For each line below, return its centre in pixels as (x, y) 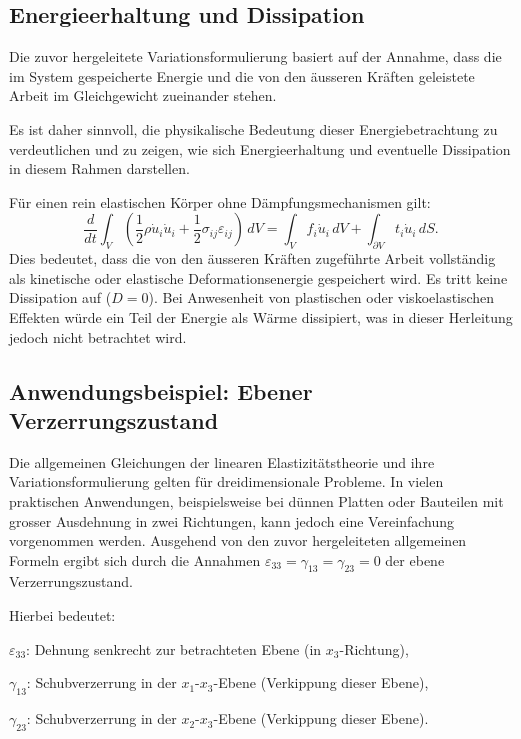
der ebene (415, 559)
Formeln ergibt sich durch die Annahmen (135, 559)
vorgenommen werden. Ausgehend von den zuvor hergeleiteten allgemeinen (238, 540)
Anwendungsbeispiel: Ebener (161, 390)
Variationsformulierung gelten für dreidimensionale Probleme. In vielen (226, 481)
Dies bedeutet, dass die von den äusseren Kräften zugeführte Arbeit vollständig (252, 258)
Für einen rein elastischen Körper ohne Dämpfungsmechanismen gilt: (220, 201)
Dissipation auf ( (60, 297)
